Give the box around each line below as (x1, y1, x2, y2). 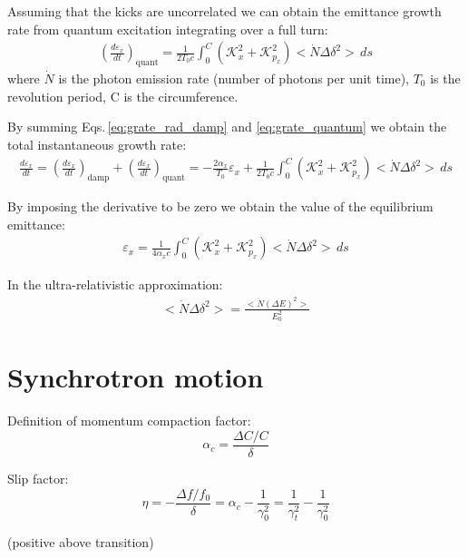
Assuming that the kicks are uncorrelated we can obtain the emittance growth (7, 2, 442, 20)
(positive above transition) (7, 533, 154, 552)
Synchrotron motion (7, 358, 264, 396)
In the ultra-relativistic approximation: (7, 275, 223, 294)
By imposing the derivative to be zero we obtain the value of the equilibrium (7, 197, 434, 216)
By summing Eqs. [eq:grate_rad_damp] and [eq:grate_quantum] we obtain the (7, 117, 447, 136)
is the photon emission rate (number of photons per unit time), (58, 69, 410, 88)
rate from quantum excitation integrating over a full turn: (7, 19, 328, 38)
